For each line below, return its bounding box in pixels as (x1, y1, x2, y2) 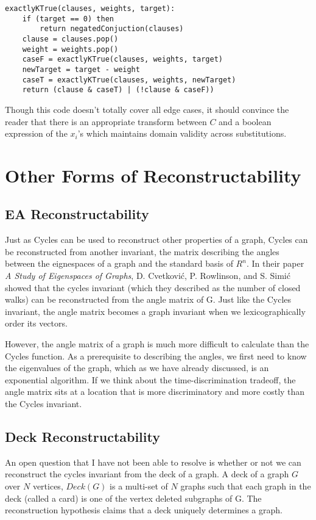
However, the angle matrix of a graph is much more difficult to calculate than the (5, 338, 309, 350)
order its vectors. (5, 317, 68, 330)
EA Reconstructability (5, 204, 149, 223)
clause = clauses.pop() (22, 34, 119, 43)
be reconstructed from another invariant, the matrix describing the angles (5, 245, 279, 258)
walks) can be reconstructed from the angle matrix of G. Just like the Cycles (5, 293, 292, 306)
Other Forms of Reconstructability (5, 162, 301, 187)
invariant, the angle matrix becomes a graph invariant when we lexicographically (5, 305, 306, 317)
